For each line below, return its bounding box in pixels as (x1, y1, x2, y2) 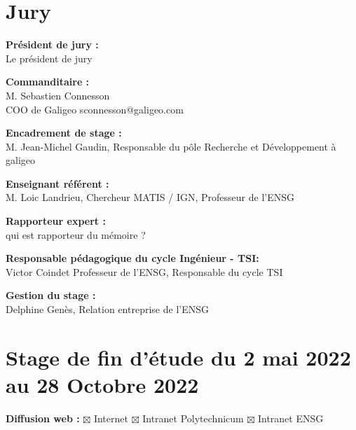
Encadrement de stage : (6, 125, 122, 140)
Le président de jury (6, 50, 93, 65)
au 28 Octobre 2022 (6, 370, 199, 398)
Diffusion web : (6, 410, 80, 425)
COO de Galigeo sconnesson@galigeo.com (6, 102, 184, 116)
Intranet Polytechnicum (142, 410, 244, 425)
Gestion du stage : (6, 288, 96, 303)
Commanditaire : (6, 74, 90, 89)
